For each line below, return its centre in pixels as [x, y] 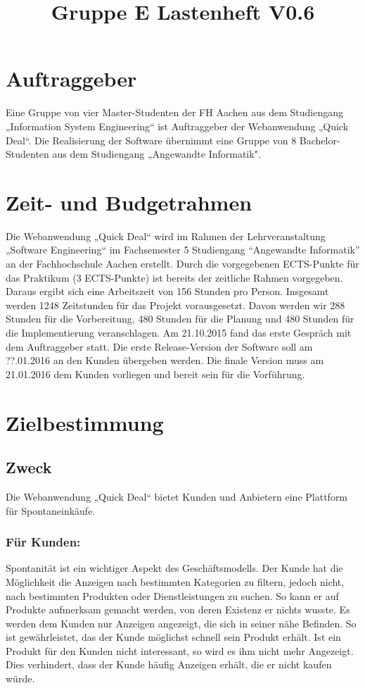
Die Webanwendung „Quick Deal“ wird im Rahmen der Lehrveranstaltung [166, 236]
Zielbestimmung [85, 422]
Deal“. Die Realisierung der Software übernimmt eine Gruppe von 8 [151, 140]
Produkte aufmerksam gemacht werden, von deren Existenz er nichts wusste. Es [178, 609]
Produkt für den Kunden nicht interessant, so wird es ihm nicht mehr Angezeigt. [180, 650]
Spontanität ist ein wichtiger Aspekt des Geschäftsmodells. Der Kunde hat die [174, 568]
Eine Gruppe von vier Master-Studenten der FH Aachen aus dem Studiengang [174, 112]
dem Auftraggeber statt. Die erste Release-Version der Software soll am [159, 346]
